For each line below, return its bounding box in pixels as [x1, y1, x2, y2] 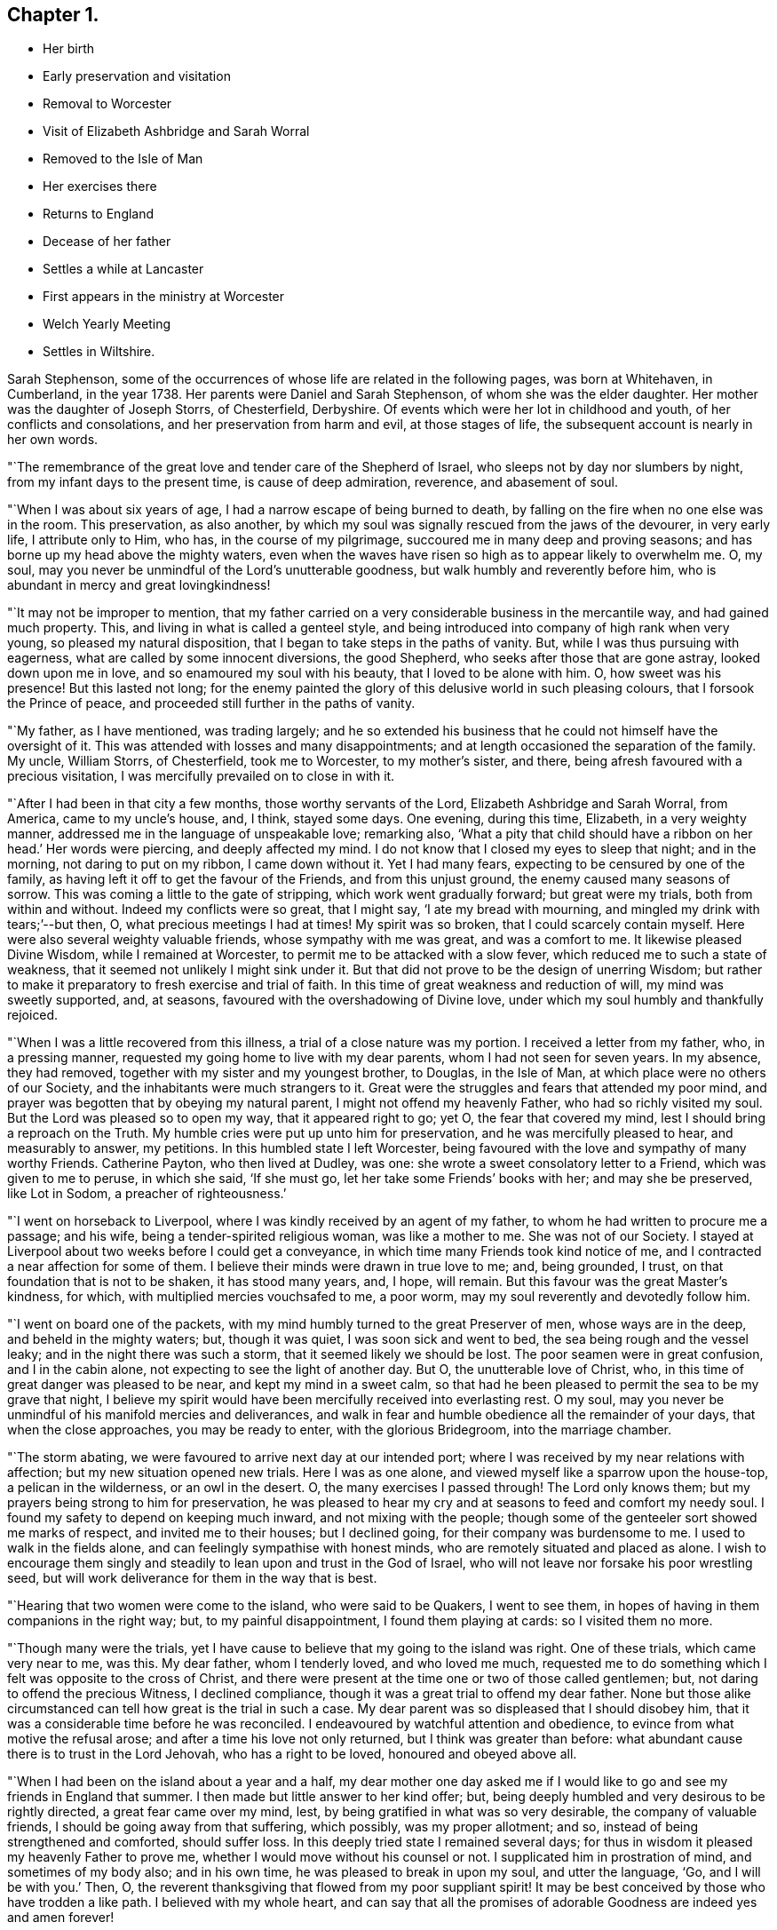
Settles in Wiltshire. [43, 344, 155, 360]
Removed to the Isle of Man [43, 151, 203, 167]
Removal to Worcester [43, 96, 172, 112]
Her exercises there [43, 179, 157, 195]
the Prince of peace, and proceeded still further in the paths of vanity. [7, 695, 416, 711]
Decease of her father [43, 234, 171, 250]
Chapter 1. [7, 4, 99, 26]
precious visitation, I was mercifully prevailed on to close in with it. [7, 768, 395, 784]
